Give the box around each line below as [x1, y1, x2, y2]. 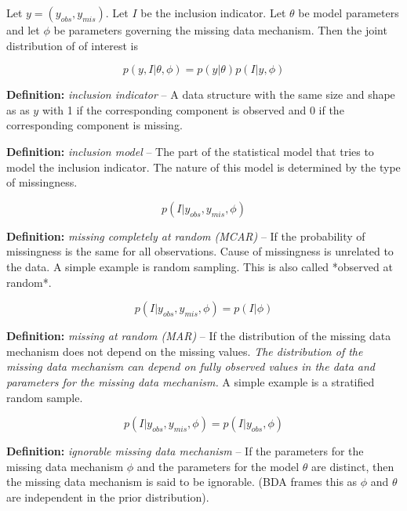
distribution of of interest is [6, 37, 138, 53]
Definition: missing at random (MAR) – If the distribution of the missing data [6, 328, 391, 344]
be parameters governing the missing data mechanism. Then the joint [53, 22, 387, 38]
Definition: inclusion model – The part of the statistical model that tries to [6, 143, 374, 159]
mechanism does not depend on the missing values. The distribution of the [6, 342, 363, 359]
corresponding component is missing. [6, 117, 183, 133]
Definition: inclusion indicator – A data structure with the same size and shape [6, 86, 395, 103]
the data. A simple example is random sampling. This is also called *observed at [6, 258, 393, 274]
